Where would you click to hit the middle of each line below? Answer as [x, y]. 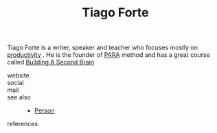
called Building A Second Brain [51, 62]
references [23, 124]
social [15, 83]
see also [19, 97]
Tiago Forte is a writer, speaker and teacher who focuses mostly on [102, 48]
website [18, 75]
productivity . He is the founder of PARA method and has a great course [109, 55]
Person [44, 110]
